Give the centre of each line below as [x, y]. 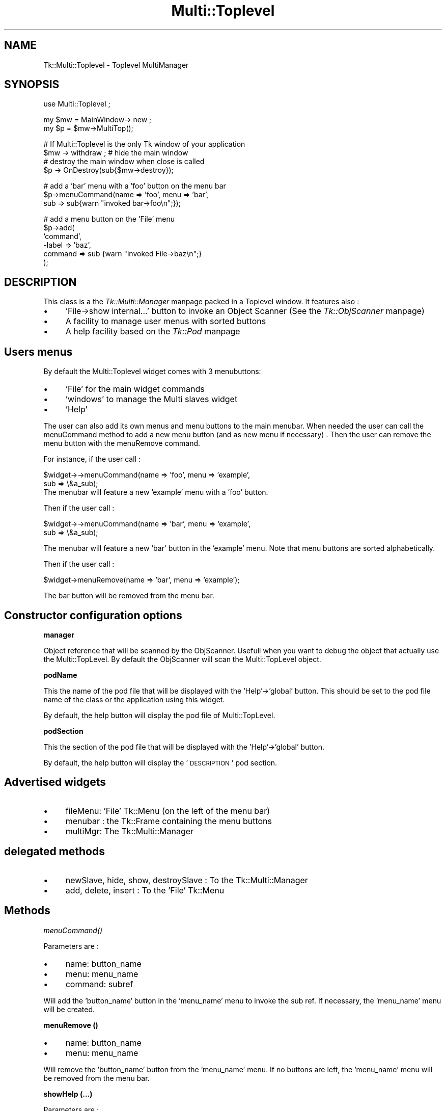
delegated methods [54, 852]
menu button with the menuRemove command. [122, 443]
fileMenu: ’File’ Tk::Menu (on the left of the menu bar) [168, 811]
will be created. [69, 1009]
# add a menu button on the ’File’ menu [109, 219]
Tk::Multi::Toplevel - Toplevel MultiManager [116, 65]
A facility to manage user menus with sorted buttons [166, 321]
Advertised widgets [55, 782]
